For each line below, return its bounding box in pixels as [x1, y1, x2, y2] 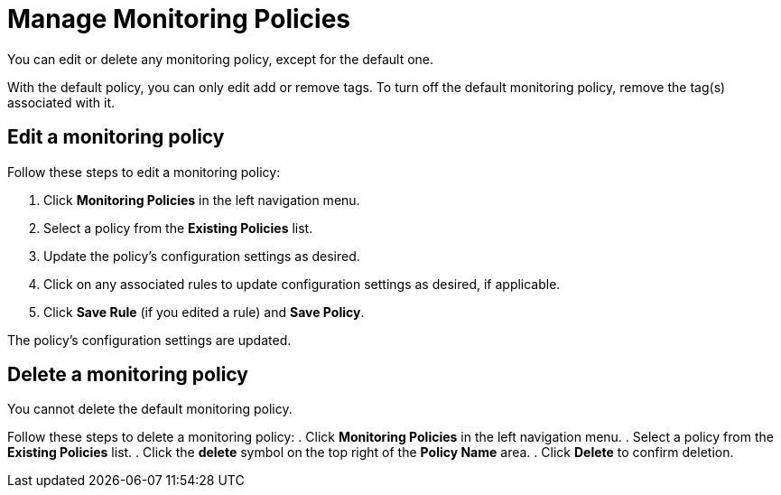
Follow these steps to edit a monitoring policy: [7, 163, 281, 180]
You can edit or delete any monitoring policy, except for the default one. [7, 51, 434, 67]
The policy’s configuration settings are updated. [7, 332, 292, 348]
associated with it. [7, 94, 116, 110]
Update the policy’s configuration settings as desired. [43, 247, 360, 264]
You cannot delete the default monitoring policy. [7, 401, 293, 417]
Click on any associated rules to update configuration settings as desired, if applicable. [43, 276, 561, 292]
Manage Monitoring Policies [7, 4, 351, 34]
